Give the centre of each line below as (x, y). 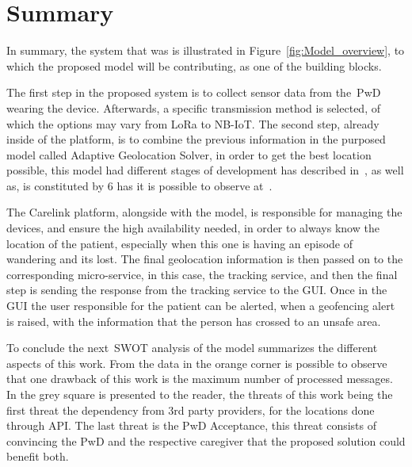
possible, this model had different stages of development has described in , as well (205, 170)
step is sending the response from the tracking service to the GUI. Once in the (197, 290)
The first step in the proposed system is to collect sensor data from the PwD (194, 92)
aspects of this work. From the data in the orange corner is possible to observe (197, 363)
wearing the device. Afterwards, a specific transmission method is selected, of (193, 107)
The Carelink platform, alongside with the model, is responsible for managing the (204, 212)
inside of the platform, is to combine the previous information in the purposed (196, 139)
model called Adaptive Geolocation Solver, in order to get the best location (189, 154)
